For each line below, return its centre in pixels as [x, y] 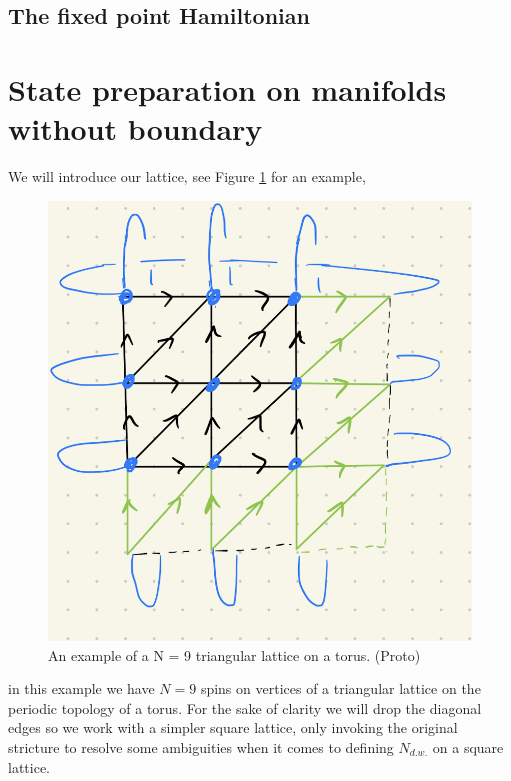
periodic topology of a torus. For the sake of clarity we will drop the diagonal [245, 707]
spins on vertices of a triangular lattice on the [340, 688]
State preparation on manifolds [227, 88]
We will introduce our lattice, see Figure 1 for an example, [187, 176]
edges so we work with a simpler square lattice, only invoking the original [233, 727]
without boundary [135, 128]
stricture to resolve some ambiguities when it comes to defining [201, 746]
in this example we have [81, 688]
